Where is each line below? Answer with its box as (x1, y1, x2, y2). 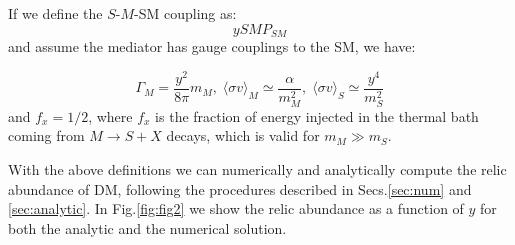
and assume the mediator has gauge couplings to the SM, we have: (8, 36, 416, 57)
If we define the (8, 3, 103, 23)
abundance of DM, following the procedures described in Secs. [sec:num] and (8, 178, 472, 199)
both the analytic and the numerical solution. (8, 217, 287, 238)
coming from (8, 125, 85, 146)
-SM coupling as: (134, 3, 237, 23)
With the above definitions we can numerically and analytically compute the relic (8, 159, 507, 180)
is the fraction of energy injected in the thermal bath (155, 105, 479, 126)
